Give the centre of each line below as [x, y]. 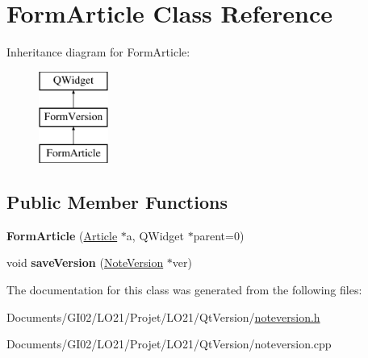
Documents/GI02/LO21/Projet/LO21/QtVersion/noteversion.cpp [169, 344]
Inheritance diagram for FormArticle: [98, 52]
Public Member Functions [117, 202]
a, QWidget [155, 235]
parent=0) [219, 235]
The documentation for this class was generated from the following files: [184, 290]
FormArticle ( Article [62, 235]
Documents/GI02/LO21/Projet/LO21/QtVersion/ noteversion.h [163, 316]
